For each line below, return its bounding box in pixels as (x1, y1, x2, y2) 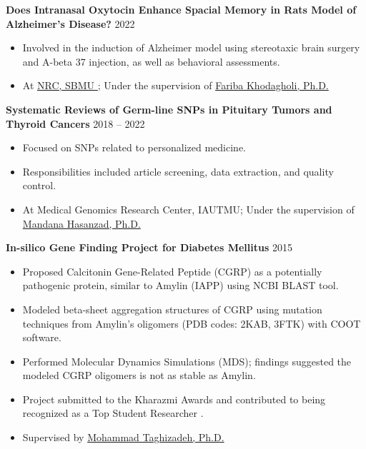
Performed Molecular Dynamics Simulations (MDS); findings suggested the (22, 353, 352, 368)
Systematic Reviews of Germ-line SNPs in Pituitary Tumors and (6, 101, 332, 116)
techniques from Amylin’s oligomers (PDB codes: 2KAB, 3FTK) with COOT (22, 316, 361, 331)
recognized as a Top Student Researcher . (22, 405, 204, 420)
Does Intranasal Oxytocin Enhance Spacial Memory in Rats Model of (6, 2, 357, 16)
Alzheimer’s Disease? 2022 (6, 16, 135, 31)
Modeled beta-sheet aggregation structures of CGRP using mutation (22, 301, 322, 316)
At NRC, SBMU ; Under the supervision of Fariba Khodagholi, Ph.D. (22, 78, 329, 93)
